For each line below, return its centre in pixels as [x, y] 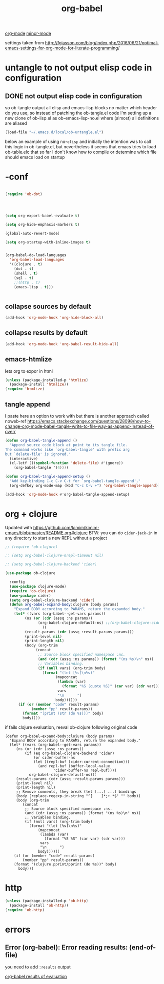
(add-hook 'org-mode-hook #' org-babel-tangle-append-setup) [68, 494]
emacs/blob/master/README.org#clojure [46, 533]
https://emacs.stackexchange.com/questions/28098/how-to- [89, 421]
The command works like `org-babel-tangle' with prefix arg [68, 449]
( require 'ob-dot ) [24, 194]
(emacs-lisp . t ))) [34, 287]
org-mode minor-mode [28, 33]
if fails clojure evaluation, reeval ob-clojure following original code [71, 727]
